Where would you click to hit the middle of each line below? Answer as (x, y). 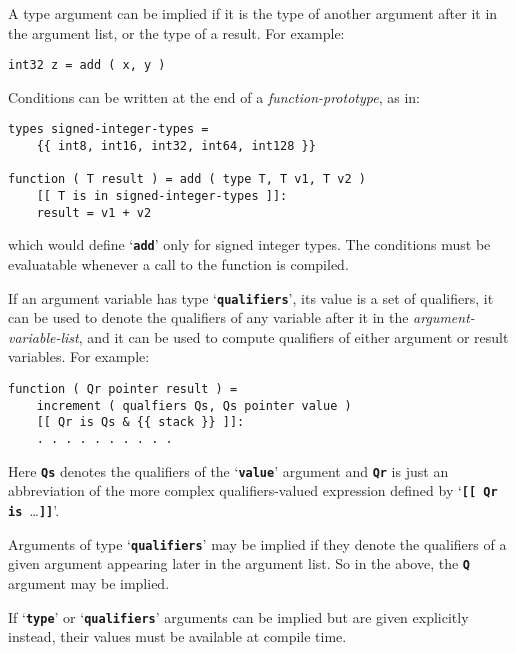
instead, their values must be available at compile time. (177, 636)
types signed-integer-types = (108, 129)
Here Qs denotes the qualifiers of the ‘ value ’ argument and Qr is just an (228, 470)
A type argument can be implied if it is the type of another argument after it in (253, 13)
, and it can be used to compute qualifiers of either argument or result (293, 336)
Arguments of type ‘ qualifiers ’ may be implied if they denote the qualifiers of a (257, 543)
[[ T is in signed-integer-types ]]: (162, 196)
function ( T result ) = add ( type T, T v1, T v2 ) (187, 179)
